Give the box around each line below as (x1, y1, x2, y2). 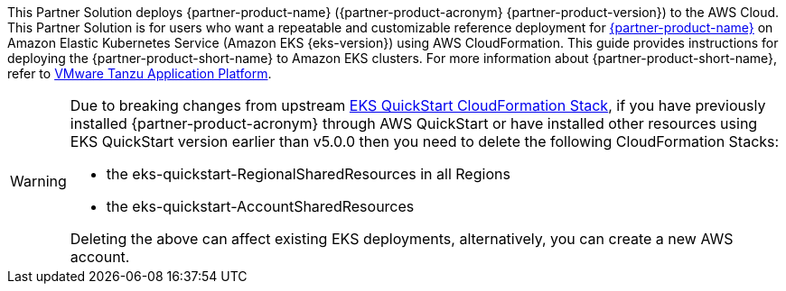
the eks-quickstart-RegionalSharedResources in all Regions (106, 165, 510, 183)
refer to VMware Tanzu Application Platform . (7, 66, 272, 81)
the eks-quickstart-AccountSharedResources (106, 197, 415, 215)
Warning (10, 172, 67, 190)
